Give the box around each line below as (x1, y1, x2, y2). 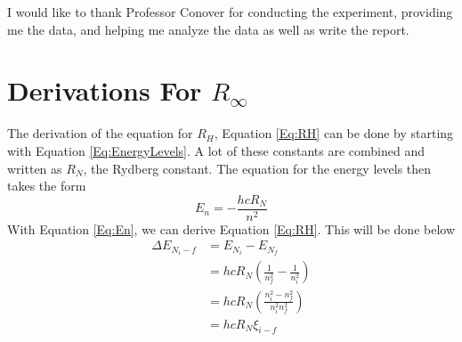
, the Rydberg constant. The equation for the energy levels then (83, 159, 432, 177)
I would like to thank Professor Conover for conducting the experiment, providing (7, 3, 453, 20)
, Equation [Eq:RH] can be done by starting (214, 124, 454, 142)
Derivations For (7, 72, 202, 109)
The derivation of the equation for (7, 124, 193, 142)
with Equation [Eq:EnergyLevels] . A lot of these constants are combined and (7, 141, 426, 159)
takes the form (7, 176, 86, 195)
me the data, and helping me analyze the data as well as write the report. (7, 20, 409, 38)
